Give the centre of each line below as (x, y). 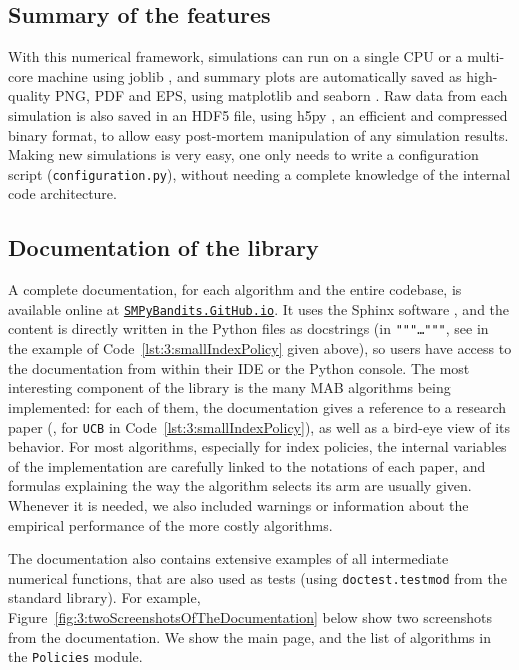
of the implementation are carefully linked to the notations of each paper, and (247, 465)
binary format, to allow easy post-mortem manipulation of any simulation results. (258, 134)
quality (29, 95)
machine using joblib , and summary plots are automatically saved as (249, 75)
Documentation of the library (163, 247)
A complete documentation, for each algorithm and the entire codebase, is (235, 289)
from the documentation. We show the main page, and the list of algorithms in (249, 636)
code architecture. (62, 193)
